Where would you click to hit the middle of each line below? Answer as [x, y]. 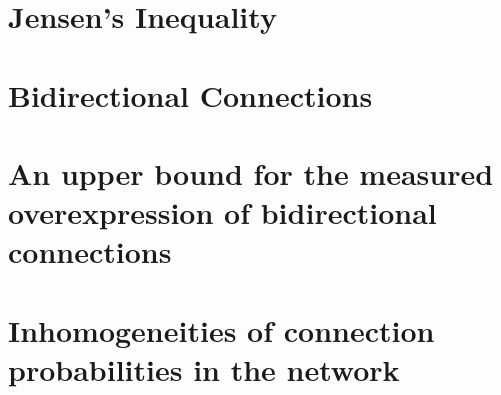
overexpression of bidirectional [222, 212]
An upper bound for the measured [251, 172]
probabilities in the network [204, 368]
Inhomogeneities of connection [221, 329]
